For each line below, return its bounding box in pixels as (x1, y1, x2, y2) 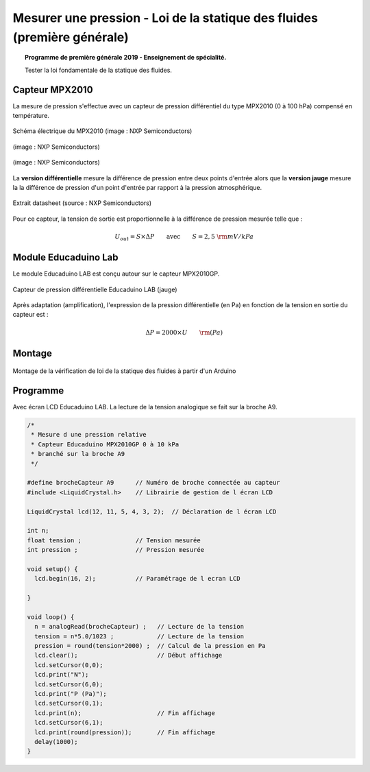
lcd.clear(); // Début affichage (34, 651, 223, 660)
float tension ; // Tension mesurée (27, 536, 201, 544)
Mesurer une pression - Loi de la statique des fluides (12, 10, 319, 25)
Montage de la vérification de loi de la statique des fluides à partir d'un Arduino (12, 367, 236, 375)
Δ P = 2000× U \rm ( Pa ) (145, 328, 223, 336)
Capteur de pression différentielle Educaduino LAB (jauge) (12, 285, 177, 293)
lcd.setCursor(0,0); (34, 661, 103, 668)
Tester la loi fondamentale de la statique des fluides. (25, 66, 173, 74)
